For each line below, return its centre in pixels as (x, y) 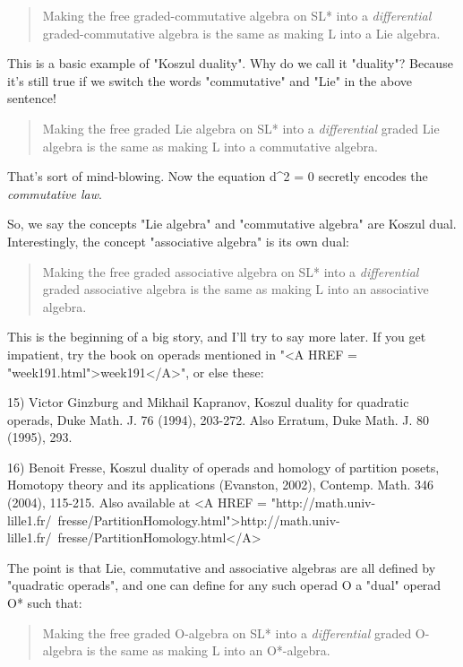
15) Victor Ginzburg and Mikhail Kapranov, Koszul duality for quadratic (208, 402)
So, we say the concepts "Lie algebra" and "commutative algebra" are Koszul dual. (232, 224)
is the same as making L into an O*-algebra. (208, 650)
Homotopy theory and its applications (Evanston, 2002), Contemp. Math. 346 (221, 485)
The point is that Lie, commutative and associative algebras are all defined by (222, 567)
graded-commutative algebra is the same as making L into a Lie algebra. (241, 33)
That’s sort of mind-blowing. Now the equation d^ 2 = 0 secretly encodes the (218, 176)
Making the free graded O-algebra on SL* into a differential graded (227, 632)
